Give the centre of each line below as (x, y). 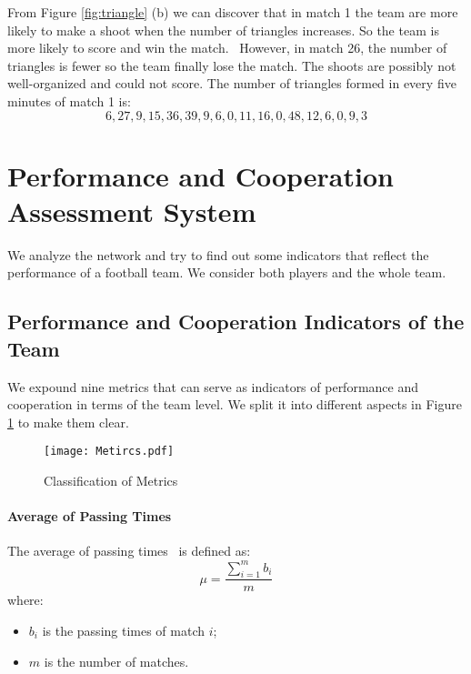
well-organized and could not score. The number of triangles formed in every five (232, 83)
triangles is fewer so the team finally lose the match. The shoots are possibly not (232, 65)
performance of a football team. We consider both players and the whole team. (227, 272)
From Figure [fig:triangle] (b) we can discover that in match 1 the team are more (233, 12)
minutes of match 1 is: (69, 101)
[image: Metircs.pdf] (109, 452)
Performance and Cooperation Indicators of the (236, 322)
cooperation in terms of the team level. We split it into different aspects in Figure (235, 404)
